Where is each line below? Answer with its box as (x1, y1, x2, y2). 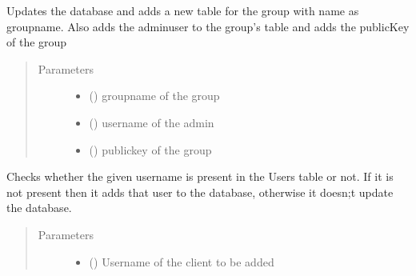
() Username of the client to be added (89, 253, 274, 270)
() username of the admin (89, 114, 214, 130)
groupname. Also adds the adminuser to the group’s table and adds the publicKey (6, 18, 410, 34)
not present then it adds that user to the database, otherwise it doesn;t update (6, 183, 394, 200)
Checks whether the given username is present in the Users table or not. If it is (6, 168, 394, 185)
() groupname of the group (89, 87, 220, 104)
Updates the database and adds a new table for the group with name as (6, 2, 359, 18)
